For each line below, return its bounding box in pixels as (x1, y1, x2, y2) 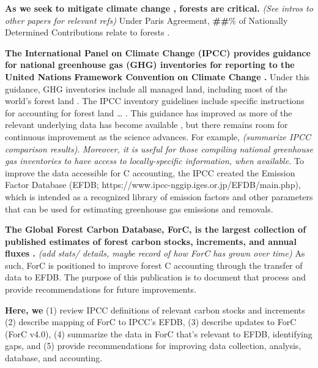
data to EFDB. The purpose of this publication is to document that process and (5, 271, 306, 284)
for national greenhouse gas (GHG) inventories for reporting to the (5, 58, 295, 71)
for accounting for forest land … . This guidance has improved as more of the (5, 106, 292, 119)
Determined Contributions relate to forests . (5, 26, 170, 39)
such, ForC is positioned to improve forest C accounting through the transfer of (5, 258, 303, 271)
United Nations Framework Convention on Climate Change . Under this (5, 70, 310, 83)
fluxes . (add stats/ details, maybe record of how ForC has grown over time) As (5, 247, 305, 260)
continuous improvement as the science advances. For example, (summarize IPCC (5, 130, 311, 143)
